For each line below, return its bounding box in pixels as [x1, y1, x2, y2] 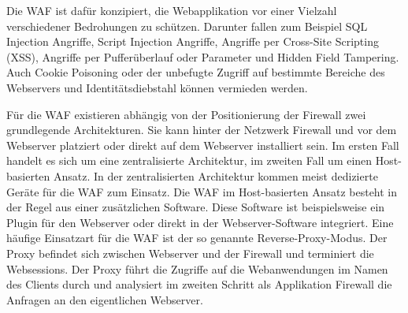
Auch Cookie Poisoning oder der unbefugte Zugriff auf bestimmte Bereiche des [6, 64, 385, 80]
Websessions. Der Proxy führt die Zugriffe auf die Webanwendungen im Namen [6, 260, 388, 277]
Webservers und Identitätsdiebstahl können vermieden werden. [6, 79, 308, 95]
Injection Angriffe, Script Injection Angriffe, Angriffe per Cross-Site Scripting [6, 33, 379, 50]
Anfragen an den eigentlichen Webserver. [6, 291, 203, 307]
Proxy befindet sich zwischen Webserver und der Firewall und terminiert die [6, 244, 374, 261]
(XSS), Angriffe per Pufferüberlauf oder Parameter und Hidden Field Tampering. [6, 48, 399, 65]
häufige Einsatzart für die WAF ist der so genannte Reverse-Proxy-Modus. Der [6, 229, 388, 246]
